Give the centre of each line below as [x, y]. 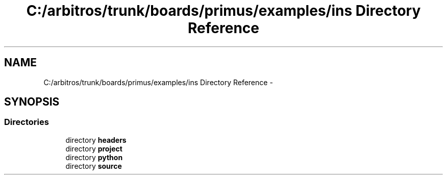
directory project [94, 148]
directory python [94, 157]
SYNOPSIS [32, 102]
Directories [27, 122]
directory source [94, 166]
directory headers [96, 140]
